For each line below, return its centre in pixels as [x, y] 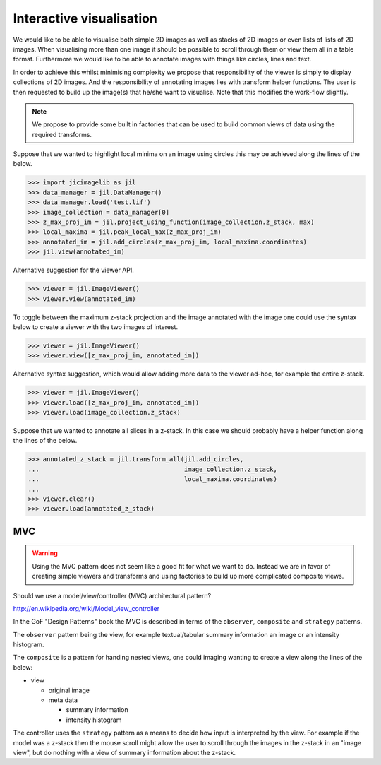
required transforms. [62, 134]
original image [69, 690]
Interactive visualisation [85, 18]
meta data [63, 700]
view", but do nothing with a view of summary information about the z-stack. [125, 752]
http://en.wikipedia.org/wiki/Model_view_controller [86, 608]
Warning [45, 553]
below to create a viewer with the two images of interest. [96, 327]
